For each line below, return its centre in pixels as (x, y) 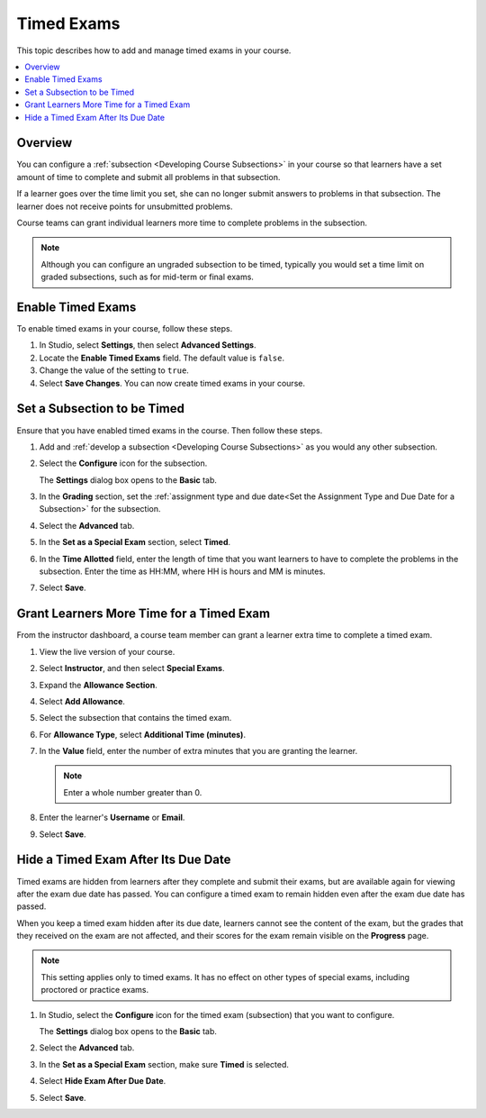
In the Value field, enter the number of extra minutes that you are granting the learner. (198, 751)
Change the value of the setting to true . (114, 370)
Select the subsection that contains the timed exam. (135, 718)
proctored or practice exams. (94, 990)
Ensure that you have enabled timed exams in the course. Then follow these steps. (170, 430)
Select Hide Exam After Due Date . (103, 1081)
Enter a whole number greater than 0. (133, 792)
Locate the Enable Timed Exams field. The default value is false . (162, 358)
